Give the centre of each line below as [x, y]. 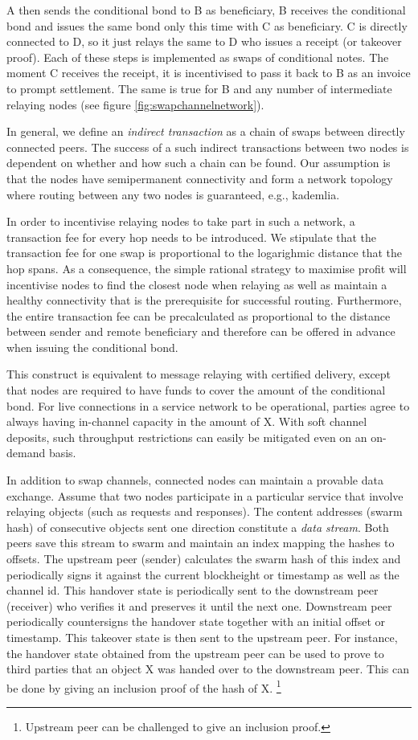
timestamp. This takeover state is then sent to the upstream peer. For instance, [202, 637]
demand [26, 453]
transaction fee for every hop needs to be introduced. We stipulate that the [192, 237]
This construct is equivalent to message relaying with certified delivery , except [199, 374]
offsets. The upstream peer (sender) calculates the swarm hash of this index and [204, 558]
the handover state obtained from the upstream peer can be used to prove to [195, 653]
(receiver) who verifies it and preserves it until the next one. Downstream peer [199, 605]
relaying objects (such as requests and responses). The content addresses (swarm [205, 511]
